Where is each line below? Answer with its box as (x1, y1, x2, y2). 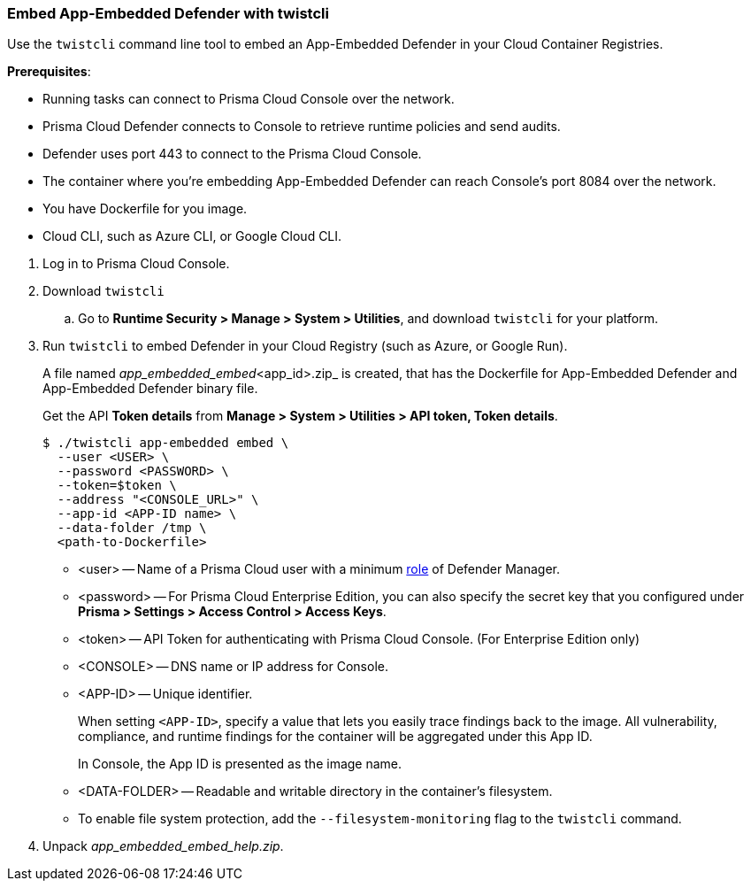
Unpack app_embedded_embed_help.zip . (42, 838, 284, 854)
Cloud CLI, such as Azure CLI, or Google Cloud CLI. (42, 228, 342, 244)
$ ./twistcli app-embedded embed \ (42, 436, 289, 451)
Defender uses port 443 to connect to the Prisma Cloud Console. (42, 146, 422, 162)
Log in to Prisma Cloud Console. (42, 256, 230, 272)
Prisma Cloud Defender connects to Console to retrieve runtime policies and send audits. (42, 119, 561, 135)
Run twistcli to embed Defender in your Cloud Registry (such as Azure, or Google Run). (42, 338, 568, 354)
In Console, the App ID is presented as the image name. (78, 756, 402, 772)
